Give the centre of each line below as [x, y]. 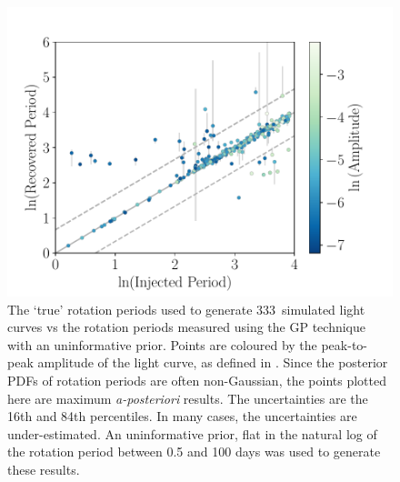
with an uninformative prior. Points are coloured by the [162, 344]
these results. [44, 469]
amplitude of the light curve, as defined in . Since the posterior [213, 362]
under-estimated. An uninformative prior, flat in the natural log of [192, 433]
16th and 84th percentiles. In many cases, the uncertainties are [182, 416]
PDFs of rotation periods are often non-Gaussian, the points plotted [197, 380]
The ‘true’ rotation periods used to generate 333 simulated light [186, 309]
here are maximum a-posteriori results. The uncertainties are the [188, 398]
